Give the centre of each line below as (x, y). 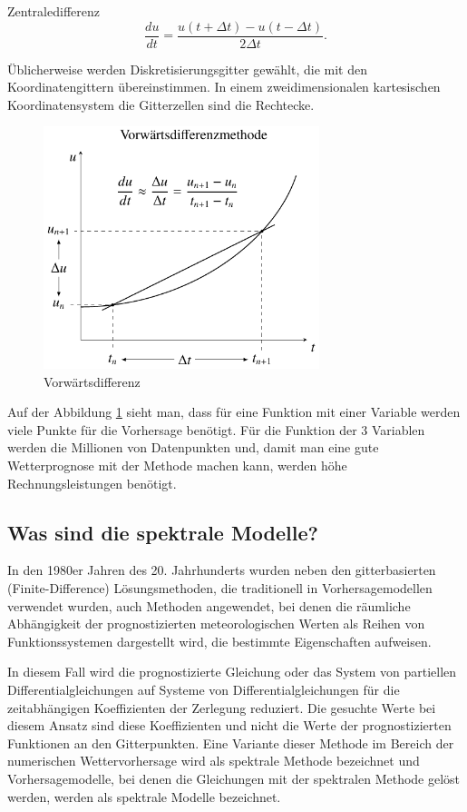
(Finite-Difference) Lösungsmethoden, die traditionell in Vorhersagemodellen (220, 588)
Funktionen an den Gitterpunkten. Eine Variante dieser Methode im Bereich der (231, 743)
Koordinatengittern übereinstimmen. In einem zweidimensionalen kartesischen (224, 87)
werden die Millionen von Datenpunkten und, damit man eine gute (193, 447)
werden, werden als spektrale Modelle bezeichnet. (144, 796)
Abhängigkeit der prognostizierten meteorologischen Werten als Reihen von (216, 624)
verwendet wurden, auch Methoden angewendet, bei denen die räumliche (209, 605)
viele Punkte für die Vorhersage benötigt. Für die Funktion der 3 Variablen (216, 429)
